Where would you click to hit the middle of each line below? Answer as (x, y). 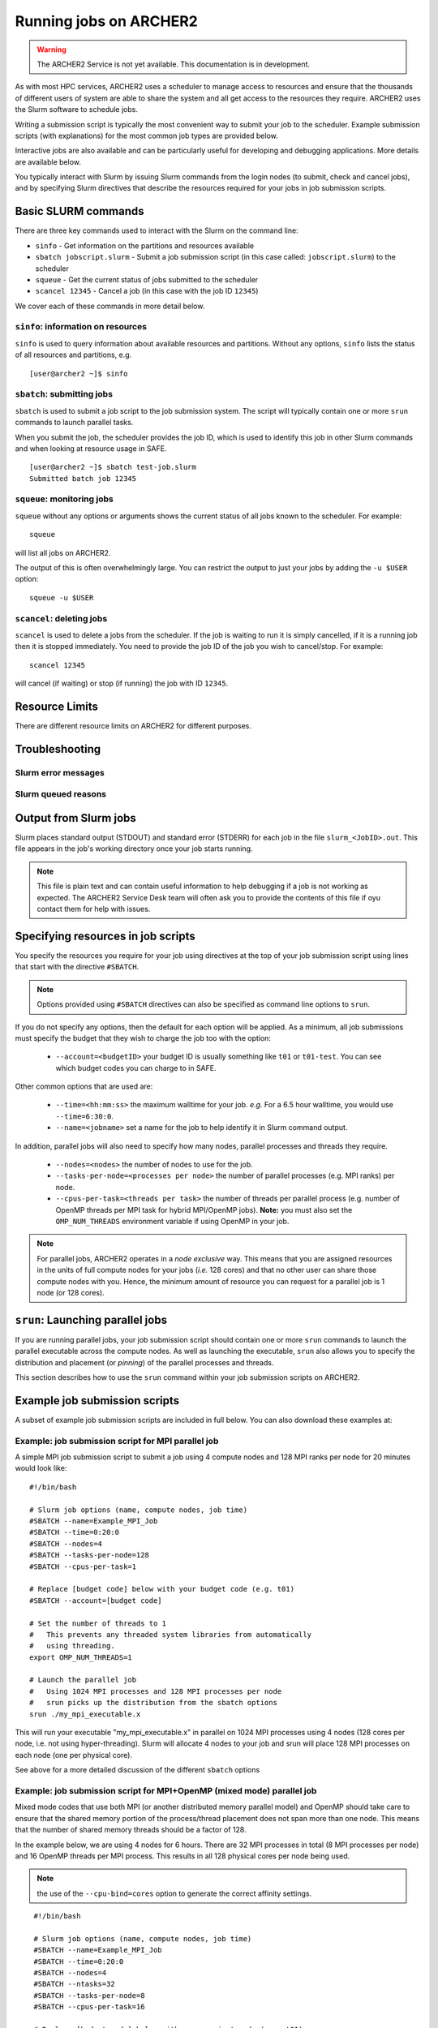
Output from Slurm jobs (76, 818)
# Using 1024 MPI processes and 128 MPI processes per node (156, 1691)
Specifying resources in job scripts (105, 936)
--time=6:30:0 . (84, 1116)
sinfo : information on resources (81, 327)
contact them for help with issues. (94, 909)
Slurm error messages (60, 772)
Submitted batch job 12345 (83, 478)
